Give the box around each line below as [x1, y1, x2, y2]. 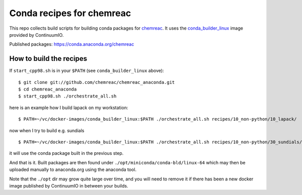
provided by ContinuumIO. [9, 32, 64, 38]
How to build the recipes [9, 54, 88, 63]
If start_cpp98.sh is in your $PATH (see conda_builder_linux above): [9, 68, 164, 74]
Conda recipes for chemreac [9, 8, 131, 19]
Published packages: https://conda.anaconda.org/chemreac [9, 41, 134, 47]
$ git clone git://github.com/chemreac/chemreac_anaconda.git [18, 79, 175, 85]
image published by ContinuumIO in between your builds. [9, 182, 128, 188]
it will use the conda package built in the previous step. [9, 150, 124, 156]
